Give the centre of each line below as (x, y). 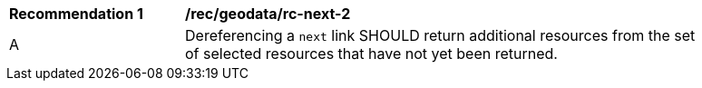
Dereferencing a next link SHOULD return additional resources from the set (440, 35)
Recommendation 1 (76, 14)
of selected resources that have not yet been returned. (371, 54)
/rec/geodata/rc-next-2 (268, 14)
